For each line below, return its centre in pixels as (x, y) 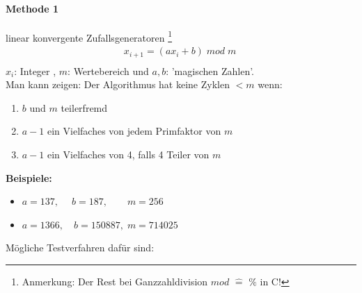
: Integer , (35, 70)
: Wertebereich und (108, 70)
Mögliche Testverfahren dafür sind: (80, 248)
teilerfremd (84, 107)
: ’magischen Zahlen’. (210, 70)
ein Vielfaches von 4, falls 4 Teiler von (128, 154)
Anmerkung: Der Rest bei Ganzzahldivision (115, 281)
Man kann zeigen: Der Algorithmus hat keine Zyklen (118, 84)
